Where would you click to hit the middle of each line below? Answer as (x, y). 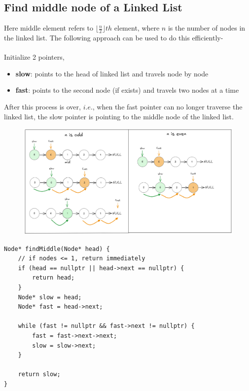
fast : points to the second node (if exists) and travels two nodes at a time (127, 90)
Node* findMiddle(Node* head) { (57, 249)
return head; (53, 278)
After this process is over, (42, 107)
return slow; (39, 374)
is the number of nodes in (207, 28)
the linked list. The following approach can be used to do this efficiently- (114, 38)
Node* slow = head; (50, 297)
